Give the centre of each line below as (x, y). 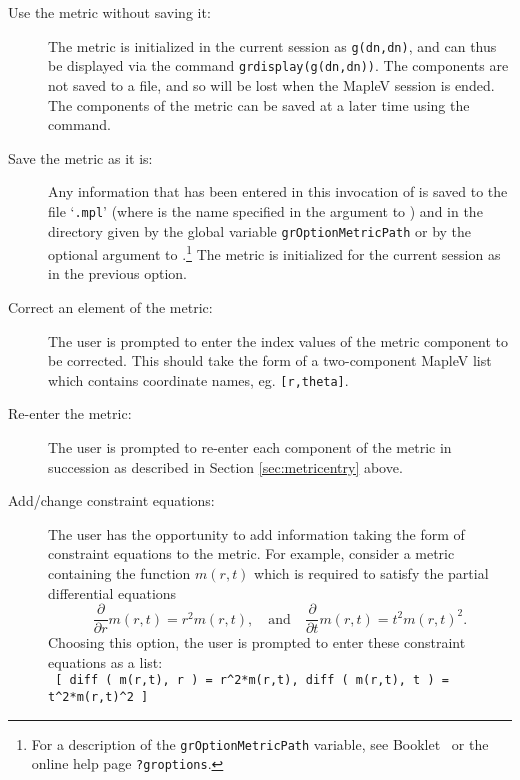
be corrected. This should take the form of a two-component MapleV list (270, 360)
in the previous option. (117, 273)
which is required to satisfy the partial (371, 573)
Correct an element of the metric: (110, 307)
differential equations (112, 592)
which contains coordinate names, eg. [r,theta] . (198, 379)
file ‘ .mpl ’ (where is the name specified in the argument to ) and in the (265, 210)
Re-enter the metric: (70, 413)
